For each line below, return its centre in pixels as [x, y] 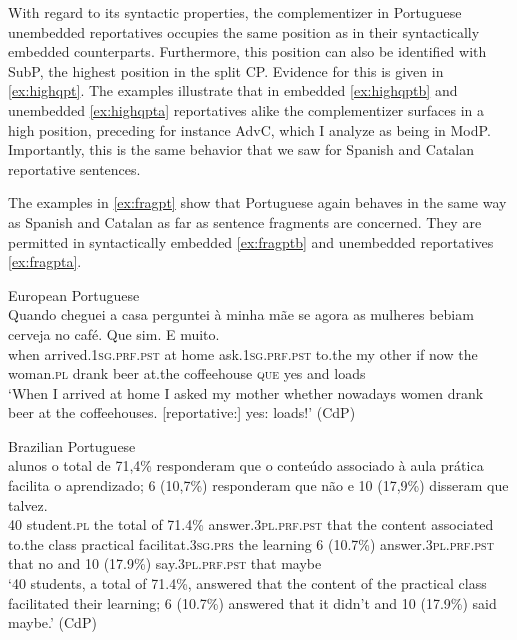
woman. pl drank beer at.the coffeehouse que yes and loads [187, 373]
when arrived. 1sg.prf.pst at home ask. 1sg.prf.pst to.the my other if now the [243, 353]
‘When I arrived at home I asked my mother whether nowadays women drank [246, 392]
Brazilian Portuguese [72, 445]
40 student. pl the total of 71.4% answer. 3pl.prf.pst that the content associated [251, 524]
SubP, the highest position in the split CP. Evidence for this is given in [226, 70]
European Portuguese [74, 294]
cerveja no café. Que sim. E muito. [114, 333]
